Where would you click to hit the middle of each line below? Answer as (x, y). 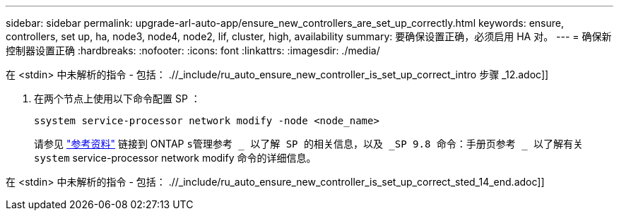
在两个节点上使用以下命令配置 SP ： (117, 98)
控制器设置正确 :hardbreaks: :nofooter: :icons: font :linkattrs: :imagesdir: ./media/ (193, 50)
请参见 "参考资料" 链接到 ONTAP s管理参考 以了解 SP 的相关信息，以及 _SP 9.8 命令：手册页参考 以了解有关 (309, 144)
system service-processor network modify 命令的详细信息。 (175, 158)
